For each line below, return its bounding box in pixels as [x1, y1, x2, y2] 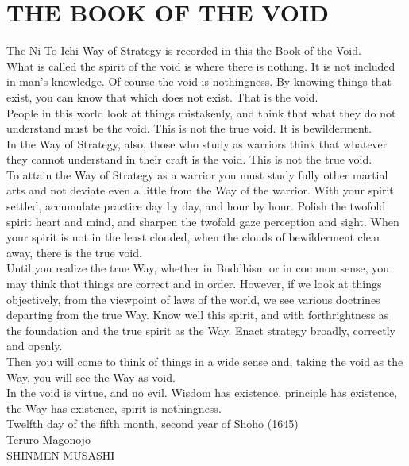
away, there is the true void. [6, 244, 142, 260]
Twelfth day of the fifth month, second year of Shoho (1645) [6, 415, 299, 432]
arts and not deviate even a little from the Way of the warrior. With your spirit [6, 182, 394, 198]
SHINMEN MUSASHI [6, 446, 115, 463]
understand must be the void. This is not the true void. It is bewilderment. [6, 120, 372, 137]
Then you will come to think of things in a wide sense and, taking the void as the [6, 353, 403, 369]
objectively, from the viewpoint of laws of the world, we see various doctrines [6, 291, 380, 307]
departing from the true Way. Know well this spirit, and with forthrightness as [6, 306, 389, 323]
